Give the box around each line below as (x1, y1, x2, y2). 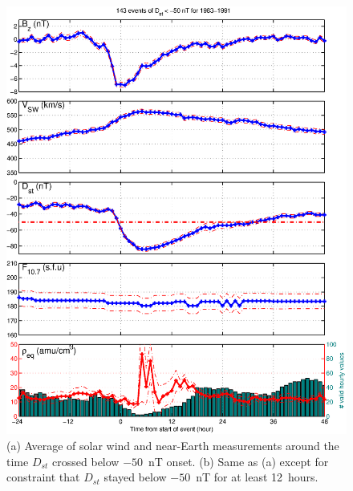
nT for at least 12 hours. (196, 469, 319, 485)
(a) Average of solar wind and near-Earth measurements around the (6, 436, 339, 453)
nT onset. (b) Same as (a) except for (148, 452, 329, 469)
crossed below (52, 452, 120, 469)
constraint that (6, 469, 80, 485)
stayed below (103, 469, 167, 485)
